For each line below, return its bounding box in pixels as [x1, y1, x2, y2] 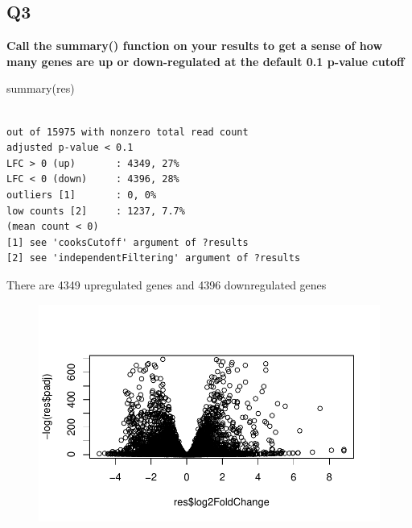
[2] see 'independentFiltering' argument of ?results [6, 252, 301, 264]
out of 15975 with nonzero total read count [6, 126, 249, 138]
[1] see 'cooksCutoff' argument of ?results [6, 236, 249, 248]
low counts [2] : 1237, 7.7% [6, 205, 185, 217]
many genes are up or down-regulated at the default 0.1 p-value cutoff [6, 52, 405, 69]
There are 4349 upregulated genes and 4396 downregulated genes [6, 276, 327, 293]
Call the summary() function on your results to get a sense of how [6, 37, 383, 54]
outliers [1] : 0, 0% [6, 189, 157, 201]
